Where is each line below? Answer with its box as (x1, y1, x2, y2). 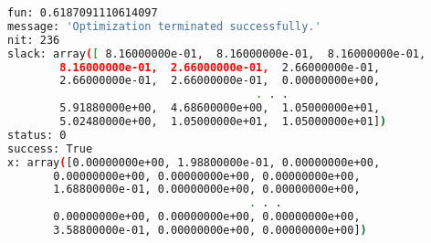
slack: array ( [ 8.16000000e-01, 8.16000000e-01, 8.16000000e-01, (7, 47, 426, 60)
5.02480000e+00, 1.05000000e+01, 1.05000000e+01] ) (59, 115, 387, 128)
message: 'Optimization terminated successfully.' (7, 19, 321, 33)
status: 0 (7, 128, 67, 142)
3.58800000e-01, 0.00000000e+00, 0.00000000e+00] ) (53, 224, 367, 237)
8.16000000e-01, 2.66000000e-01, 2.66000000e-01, (59, 60, 381, 74)
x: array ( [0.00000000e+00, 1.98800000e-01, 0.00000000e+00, (7, 155, 381, 169)
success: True (7, 142, 93, 155)
